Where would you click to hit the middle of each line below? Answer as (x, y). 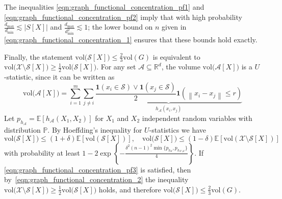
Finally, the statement (39, 56)
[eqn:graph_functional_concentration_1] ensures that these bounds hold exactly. (131, 40)
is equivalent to (176, 56)
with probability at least (42, 152)
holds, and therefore (130, 189)
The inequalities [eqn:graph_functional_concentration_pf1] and (104, 7)
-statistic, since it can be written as (59, 77)
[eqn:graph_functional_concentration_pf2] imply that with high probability (123, 17)
